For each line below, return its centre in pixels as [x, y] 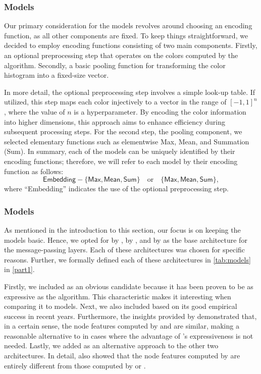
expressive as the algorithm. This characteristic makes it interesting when [118, 296]
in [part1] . [19, 269]
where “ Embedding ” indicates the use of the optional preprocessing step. [116, 189]
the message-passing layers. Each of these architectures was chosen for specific [125, 250]
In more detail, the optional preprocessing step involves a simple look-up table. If [130, 92]
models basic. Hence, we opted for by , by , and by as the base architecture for [126, 239]
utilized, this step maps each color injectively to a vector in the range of [115, 102]
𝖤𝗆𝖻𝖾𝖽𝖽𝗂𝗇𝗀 [60, 180]
